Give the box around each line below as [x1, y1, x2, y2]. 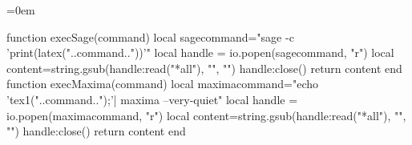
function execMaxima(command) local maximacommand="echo [6, 75, 319, 92]
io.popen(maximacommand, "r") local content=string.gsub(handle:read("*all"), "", [6, 107, 406, 123]
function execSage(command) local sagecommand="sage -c [6, 28, 294, 45]
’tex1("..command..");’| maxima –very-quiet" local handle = [6, 91, 298, 107]
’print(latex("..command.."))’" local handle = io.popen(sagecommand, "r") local [6, 44, 394, 61]
